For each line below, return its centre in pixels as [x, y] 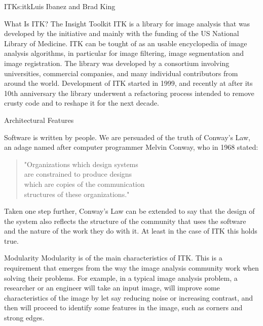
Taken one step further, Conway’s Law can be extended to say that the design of [129, 211]
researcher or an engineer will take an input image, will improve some [112, 288]
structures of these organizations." [77, 194]
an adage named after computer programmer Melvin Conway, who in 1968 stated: [131, 147]
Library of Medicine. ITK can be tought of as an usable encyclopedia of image [126, 43]
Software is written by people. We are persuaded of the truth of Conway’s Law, [127, 137]
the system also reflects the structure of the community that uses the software [125, 221]
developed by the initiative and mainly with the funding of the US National [122, 33]
